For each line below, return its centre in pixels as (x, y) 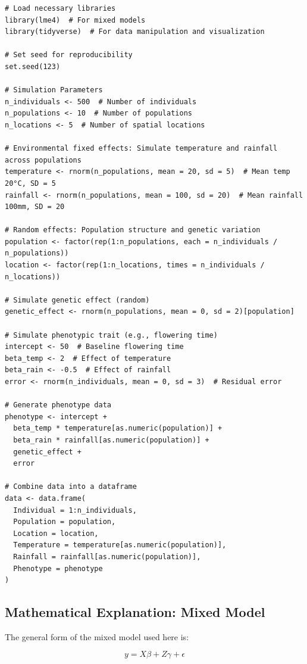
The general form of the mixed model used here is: (97, 636)
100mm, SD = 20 (35, 207)
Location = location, (56, 533)
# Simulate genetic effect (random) (77, 300)
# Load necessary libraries (60, 8)
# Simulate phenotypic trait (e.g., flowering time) (111, 335)
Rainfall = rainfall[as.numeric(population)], (107, 557)
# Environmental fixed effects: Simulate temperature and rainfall (141, 149)
